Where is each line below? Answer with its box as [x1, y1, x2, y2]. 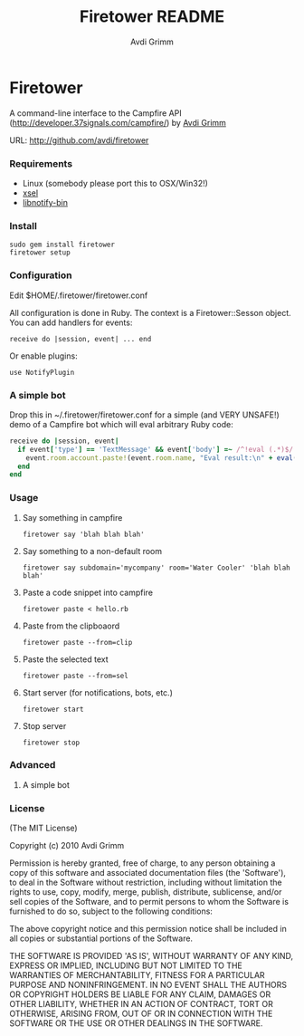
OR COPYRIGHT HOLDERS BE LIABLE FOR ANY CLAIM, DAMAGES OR [9, 989, 271, 1000]
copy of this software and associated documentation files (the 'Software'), [9, 868, 287, 878]
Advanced [9, 759, 56, 772]
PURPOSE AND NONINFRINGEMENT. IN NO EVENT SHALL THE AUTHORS [9, 980, 288, 991]
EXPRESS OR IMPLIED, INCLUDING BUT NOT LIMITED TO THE [9, 960, 242, 971]
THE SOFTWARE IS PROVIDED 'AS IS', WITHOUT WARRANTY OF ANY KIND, [9, 951, 294, 962]
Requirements [9, 157, 73, 169]
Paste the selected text [22, 654, 109, 665]
